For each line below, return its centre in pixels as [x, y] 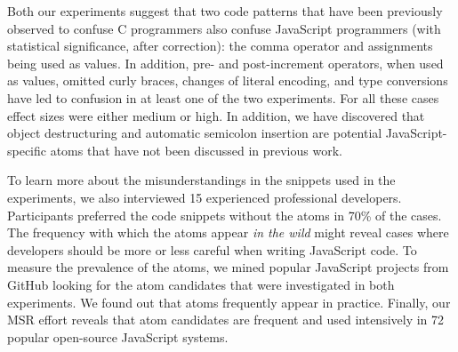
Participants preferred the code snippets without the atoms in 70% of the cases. [225, 215]
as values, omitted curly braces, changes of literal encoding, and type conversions [228, 80]
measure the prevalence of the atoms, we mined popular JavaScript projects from [228, 267]
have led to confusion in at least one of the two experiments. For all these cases [223, 97]
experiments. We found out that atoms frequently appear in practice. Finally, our [229, 302]
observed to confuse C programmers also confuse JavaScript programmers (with [224, 28]
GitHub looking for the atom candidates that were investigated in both [201, 284]
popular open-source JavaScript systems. [118, 336]
